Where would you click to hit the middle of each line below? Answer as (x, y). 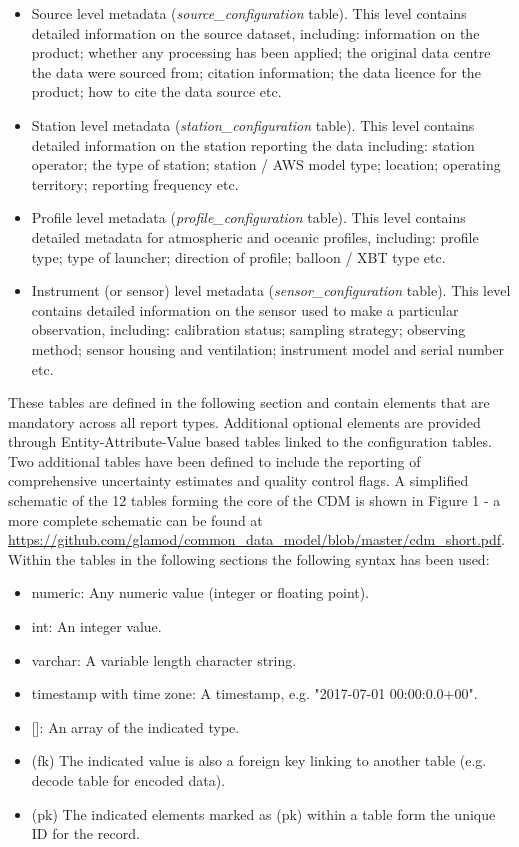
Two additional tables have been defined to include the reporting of (214, 460)
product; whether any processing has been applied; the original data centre (261, 52)
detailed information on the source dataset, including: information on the (255, 32)
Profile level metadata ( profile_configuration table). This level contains (248, 217)
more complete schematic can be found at (135, 519)
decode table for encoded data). (128, 780)
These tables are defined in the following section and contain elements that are (249, 402)
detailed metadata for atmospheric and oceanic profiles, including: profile (255, 236)
